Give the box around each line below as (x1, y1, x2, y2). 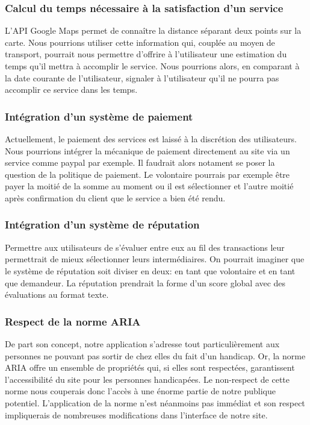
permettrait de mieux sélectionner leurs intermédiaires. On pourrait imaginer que (5, 253, 305, 265)
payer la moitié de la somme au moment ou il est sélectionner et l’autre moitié (5, 180, 294, 192)
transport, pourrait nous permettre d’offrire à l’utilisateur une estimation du (5, 48, 287, 60)
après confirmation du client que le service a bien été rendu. (5, 191, 226, 204)
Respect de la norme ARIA (5, 313, 141, 329)
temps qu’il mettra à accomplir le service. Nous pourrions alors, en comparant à (5, 60, 300, 72)
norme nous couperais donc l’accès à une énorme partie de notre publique (5, 385, 276, 397)
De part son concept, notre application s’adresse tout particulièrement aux (5, 337, 280, 350)
